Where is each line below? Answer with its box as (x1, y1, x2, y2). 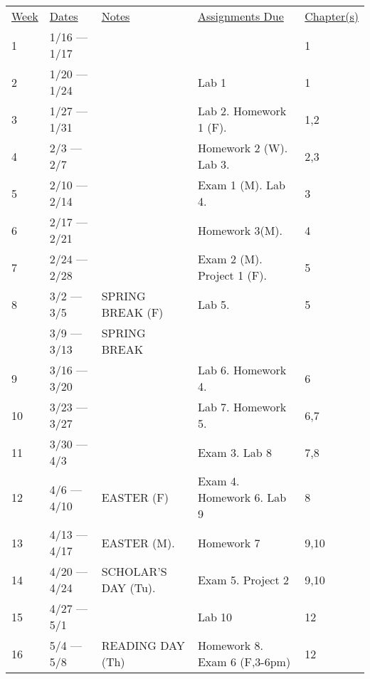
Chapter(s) (305, 8, 359, 24)
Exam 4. (197, 473, 240, 489)
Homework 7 (197, 534, 260, 551)
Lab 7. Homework (197, 399, 287, 415)
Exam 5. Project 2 (197, 571, 289, 588)
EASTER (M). (101, 534, 175, 551)
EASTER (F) (101, 489, 169, 505)
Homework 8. (197, 637, 263, 653)
